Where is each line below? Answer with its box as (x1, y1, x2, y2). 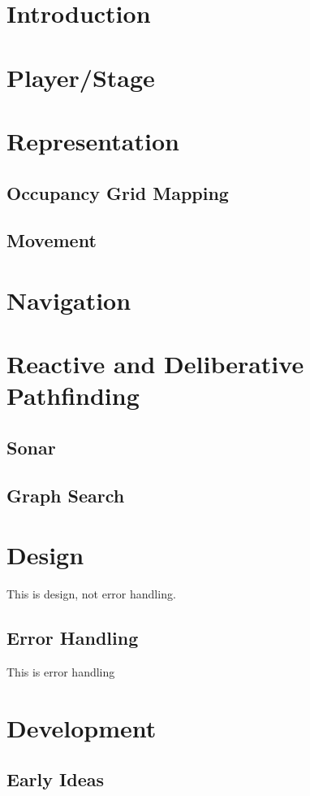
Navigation (6, 283, 131, 316)
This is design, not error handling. (6, 585, 176, 602)
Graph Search (6, 482, 125, 507)
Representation (6, 124, 179, 157)
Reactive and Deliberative (6, 347, 304, 381)
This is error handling (6, 663, 115, 681)
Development (6, 711, 157, 744)
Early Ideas (6, 767, 104, 792)
